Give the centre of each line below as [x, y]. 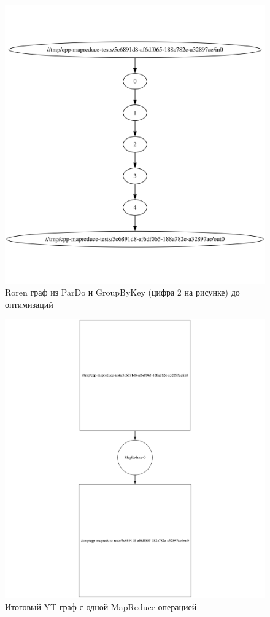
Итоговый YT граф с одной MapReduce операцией [101, 606]
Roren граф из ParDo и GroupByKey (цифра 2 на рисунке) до [122, 292]
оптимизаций [29, 304]
